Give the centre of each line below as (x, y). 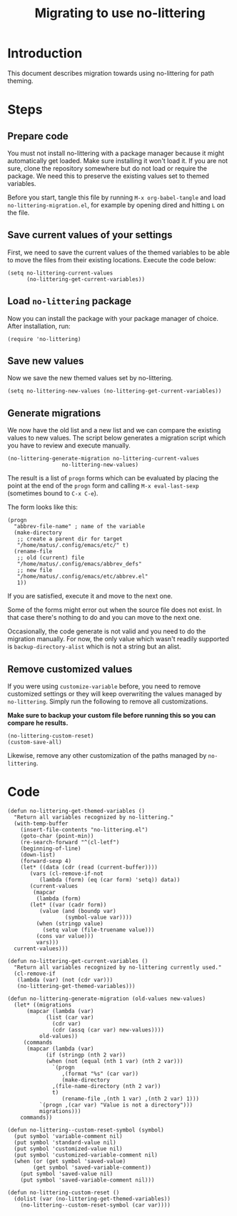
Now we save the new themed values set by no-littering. (90, 378)
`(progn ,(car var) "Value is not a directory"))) (116, 1105)
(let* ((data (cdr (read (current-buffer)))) (89, 867)
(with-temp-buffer (41, 824)
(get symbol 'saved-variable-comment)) (92, 1167)
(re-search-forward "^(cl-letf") (70, 842)
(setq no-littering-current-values (60, 273)
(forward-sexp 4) (46, 861)
